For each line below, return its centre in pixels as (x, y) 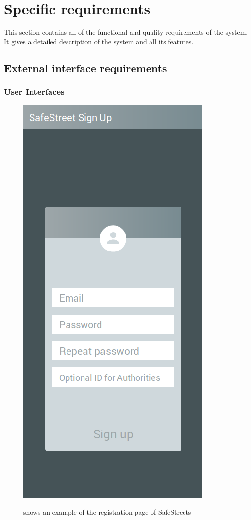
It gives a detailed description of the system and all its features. (99, 41)
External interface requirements (85, 67)
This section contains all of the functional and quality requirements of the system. (126, 32)
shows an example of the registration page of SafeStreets (107, 511)
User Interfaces (34, 92)
